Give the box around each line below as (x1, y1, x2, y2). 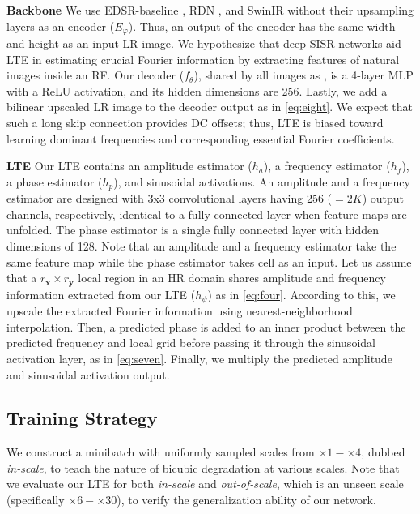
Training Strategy (6, 405, 158, 430)
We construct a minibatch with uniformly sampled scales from (6, 443, 315, 460)
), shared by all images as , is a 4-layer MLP (193, 66, 414, 84)
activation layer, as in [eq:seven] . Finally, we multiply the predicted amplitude (6, 349, 392, 366)
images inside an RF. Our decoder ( (6, 66, 185, 84)
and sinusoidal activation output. (6, 366, 170, 383)
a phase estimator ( (6, 173, 103, 190)
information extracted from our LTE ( (6, 285, 196, 302)
